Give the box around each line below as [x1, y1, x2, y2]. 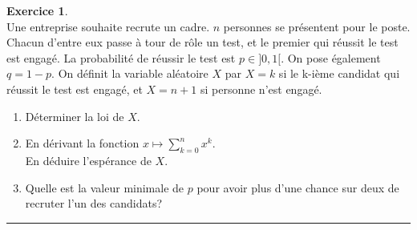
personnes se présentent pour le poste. [223, 18, 411, 34]
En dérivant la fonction [25, 135, 140, 151]
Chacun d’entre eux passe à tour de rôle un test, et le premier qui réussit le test [6, 34, 399, 50]
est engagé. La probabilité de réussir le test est [6, 49, 236, 66]
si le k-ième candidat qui [278, 65, 400, 82]
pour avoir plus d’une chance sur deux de [196, 179, 399, 196]
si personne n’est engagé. [200, 80, 322, 97]
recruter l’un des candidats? [25, 195, 163, 212]
